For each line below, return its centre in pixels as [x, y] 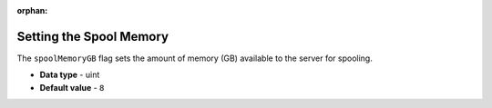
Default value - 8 [72, 87]
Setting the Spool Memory [92, 36]
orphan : [32, 10]
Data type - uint [70, 75]
